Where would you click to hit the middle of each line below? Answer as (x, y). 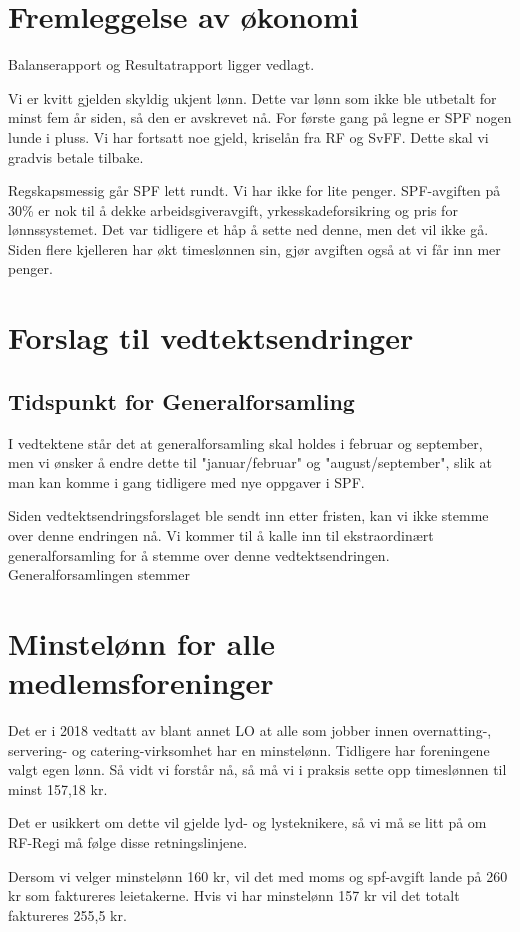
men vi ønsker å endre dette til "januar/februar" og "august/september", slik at (250, 462)
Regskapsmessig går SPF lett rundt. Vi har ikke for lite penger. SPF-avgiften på (254, 190)
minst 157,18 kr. (58, 788)
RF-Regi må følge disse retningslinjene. (128, 842)
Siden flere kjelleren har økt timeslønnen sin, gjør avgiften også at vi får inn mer (254, 248)
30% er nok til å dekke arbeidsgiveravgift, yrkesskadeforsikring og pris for (233, 209)
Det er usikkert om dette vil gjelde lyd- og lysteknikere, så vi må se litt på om (247, 822)
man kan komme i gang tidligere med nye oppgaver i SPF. (186, 481)
